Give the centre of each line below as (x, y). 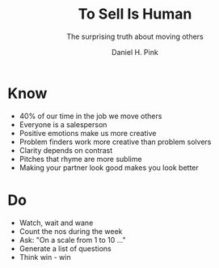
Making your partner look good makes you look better (109, 168)
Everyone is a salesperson (63, 124)
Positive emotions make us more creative (88, 133)
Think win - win (45, 257)
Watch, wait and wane (56, 223)
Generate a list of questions (65, 249)
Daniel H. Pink (135, 52)
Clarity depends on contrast (66, 150)
